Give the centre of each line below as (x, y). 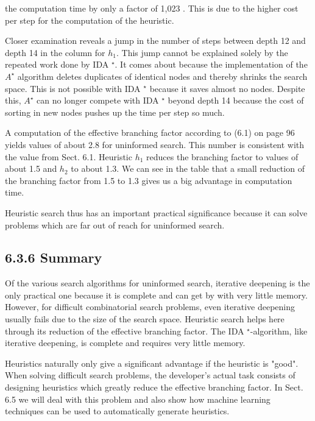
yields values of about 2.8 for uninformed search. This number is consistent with (155, 144)
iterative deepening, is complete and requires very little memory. (125, 343)
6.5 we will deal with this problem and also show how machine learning (138, 399)
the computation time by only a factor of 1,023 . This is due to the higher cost (152, 8)
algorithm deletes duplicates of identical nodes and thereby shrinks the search (162, 76)
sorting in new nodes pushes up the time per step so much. (115, 112)
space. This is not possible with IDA (73, 88)
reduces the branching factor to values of (222, 156)
